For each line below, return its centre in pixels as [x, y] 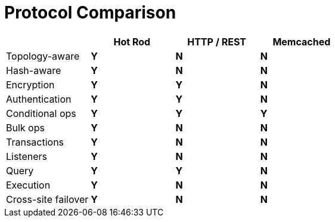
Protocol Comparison [90, 13]
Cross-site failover [47, 199]
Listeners [27, 156]
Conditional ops [41, 113]
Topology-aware [43, 56]
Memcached [302, 41]
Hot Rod [132, 41]
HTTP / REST [217, 41]
